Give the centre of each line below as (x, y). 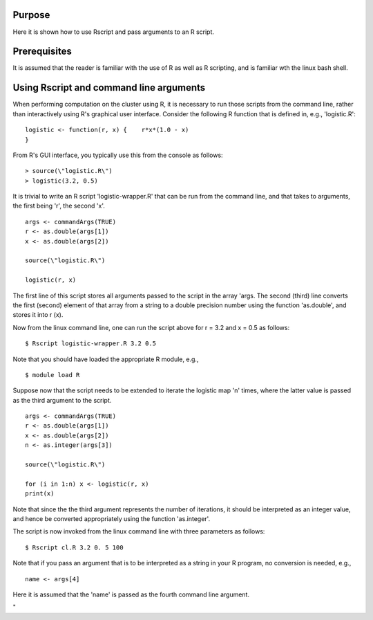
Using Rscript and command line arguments (109, 88)
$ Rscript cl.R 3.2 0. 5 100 (74, 547)
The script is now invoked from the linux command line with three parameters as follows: (139, 531)
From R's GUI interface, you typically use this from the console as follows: (118, 155)
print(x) (40, 494)
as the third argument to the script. (62, 400)
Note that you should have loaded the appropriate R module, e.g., (106, 359)
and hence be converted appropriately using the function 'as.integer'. (112, 519)
